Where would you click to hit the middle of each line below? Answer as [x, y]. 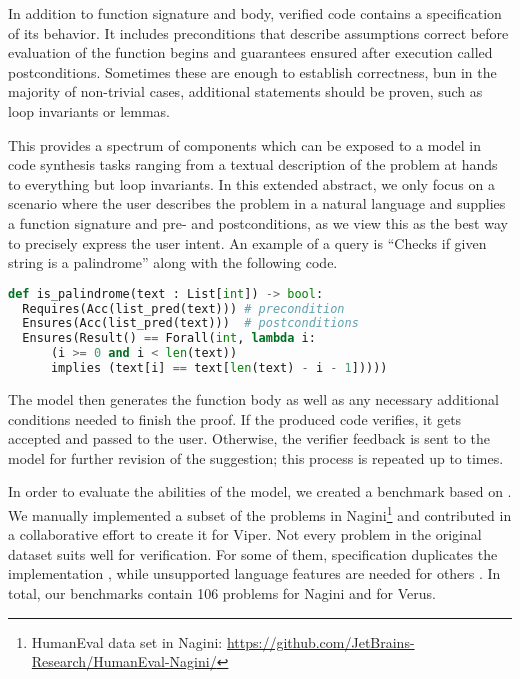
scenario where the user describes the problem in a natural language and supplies [257, 203]
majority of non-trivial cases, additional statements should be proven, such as [245, 91]
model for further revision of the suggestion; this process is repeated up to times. [256, 457]
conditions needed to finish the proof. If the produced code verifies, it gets [235, 418]
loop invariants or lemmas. [89, 110]
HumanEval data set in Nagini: [127, 641]
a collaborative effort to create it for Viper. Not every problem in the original [245, 534]
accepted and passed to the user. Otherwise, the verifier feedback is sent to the [249, 438]
